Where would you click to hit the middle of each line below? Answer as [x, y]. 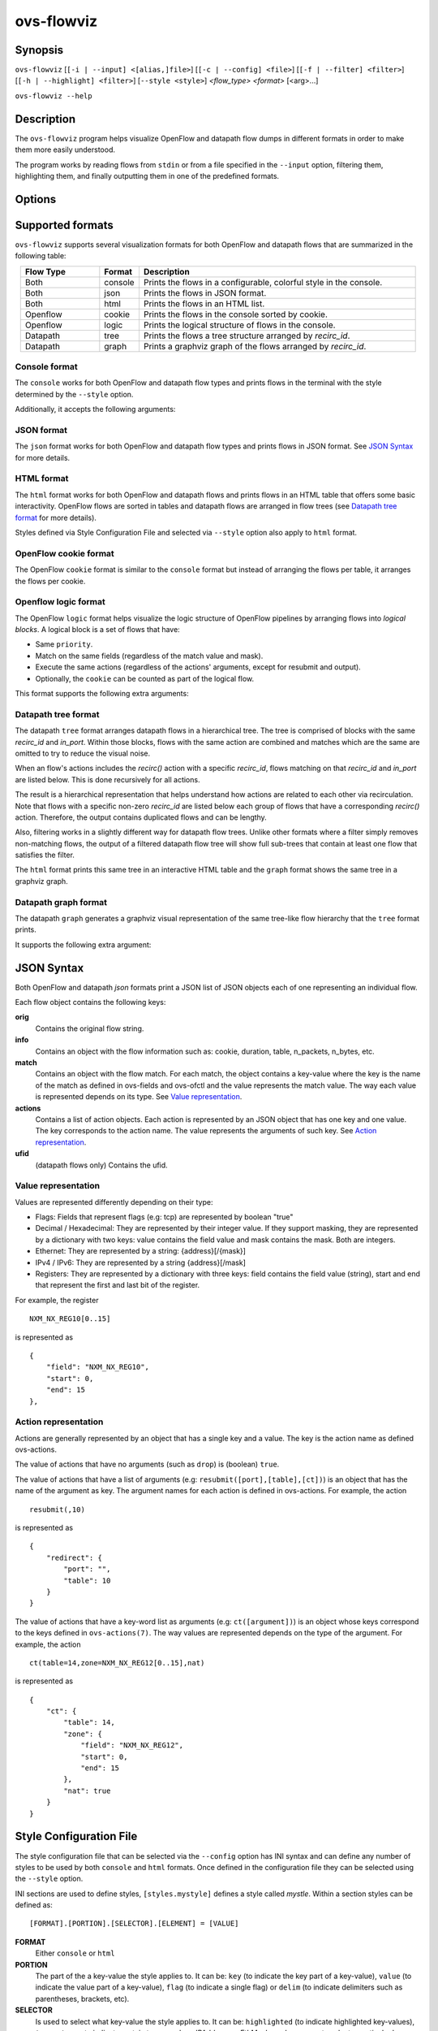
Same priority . [64, 644]
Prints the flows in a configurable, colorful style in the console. [263, 282]
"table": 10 [87, 1581]
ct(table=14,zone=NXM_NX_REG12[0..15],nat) [117, 1663]
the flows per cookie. [50, 581]
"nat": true [87, 1791]
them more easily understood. [65, 149]
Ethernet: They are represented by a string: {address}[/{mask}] [141, 1251]
